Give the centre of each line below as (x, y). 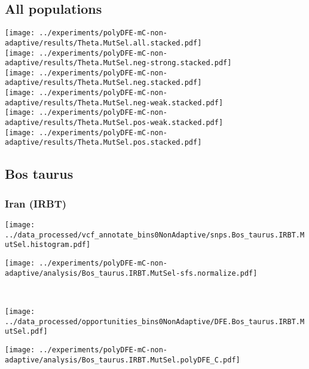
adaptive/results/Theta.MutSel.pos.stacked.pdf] (103, 143)
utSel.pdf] (26, 332)
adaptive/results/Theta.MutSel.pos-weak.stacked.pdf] (114, 123)
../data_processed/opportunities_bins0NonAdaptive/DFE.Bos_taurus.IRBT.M (155, 321)
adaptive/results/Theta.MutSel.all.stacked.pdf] (103, 43)
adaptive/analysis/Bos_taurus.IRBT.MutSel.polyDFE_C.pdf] (123, 360)
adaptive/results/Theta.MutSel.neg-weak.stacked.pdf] (114, 103)
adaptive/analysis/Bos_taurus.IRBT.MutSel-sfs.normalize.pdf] (131, 273)
